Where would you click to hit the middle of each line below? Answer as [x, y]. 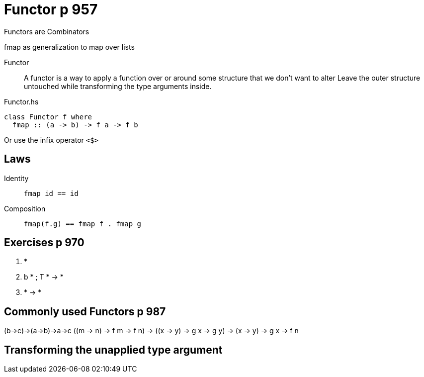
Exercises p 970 [44, 243]
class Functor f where [48, 117]
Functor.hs [21, 101]
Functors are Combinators [47, 31]
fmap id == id [51, 193]
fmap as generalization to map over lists [69, 47]
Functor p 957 [51, 9]
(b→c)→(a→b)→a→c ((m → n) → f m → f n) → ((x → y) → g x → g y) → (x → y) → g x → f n [151, 331]
